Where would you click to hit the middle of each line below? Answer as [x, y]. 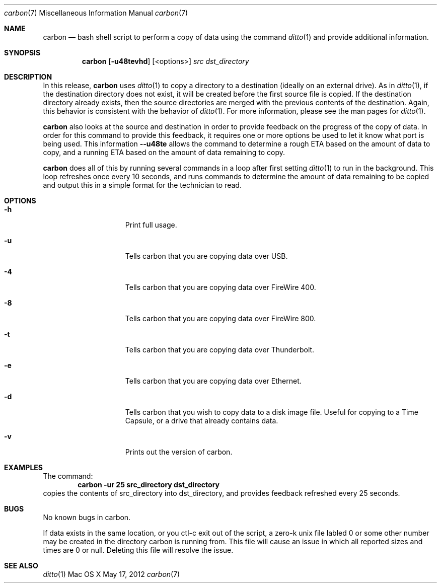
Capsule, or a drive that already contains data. [202, 421]
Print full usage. [151, 225]
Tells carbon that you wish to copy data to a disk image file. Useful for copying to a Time [272, 412]
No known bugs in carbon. [87, 517]
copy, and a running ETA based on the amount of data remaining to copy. [164, 152]
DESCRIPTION [28, 77]
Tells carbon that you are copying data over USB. [206, 256]
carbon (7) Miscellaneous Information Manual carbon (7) [96, 13]
